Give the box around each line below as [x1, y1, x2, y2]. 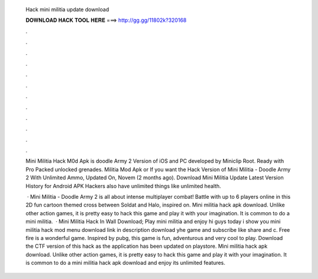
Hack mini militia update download [25, 6, 109, 13]
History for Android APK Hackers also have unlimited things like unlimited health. [25, 182, 221, 189]
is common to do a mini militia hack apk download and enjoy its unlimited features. [25, 260, 226, 267]
